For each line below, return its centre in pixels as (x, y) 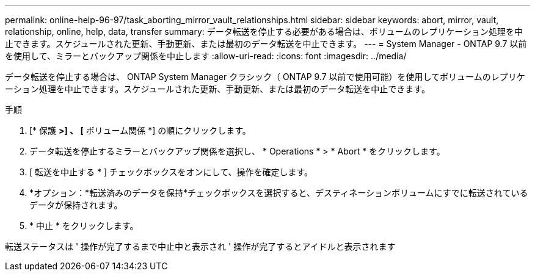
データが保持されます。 (76, 205)
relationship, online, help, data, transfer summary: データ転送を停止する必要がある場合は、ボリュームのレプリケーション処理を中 (264, 31)
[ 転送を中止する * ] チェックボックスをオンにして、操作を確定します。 (171, 172)
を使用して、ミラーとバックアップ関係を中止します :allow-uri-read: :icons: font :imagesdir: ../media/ (206, 56)
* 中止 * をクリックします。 (84, 226)
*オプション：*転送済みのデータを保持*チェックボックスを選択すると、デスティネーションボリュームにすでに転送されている (279, 193)
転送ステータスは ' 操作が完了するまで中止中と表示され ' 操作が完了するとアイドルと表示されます (200, 246)
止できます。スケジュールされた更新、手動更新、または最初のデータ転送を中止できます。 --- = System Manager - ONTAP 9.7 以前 (266, 44)
